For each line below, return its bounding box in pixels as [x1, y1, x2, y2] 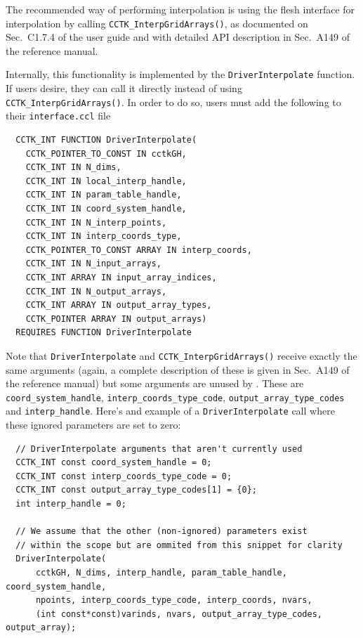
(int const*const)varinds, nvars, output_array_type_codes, [35, 608, 323, 619]
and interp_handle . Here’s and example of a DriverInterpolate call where [6, 403, 335, 418]
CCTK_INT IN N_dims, [25, 162, 121, 173]
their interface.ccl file [6, 108, 111, 123]
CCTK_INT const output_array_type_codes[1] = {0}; [15, 485, 257, 495]
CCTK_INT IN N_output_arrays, [25, 286, 167, 297]
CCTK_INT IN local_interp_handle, [25, 176, 187, 186]
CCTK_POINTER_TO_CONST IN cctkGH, [25, 148, 187, 159]
